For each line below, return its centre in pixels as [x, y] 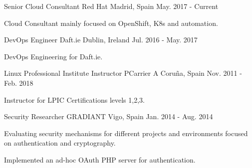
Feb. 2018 [19, 83]
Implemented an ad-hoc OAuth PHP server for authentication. [100, 159]
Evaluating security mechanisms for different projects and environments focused [126, 133]
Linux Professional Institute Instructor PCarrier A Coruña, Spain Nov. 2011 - [123, 73]
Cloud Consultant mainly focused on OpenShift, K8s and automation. [111, 23]
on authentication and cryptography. [60, 143]
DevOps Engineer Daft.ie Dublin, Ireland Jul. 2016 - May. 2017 [101, 40]
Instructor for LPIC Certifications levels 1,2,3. [74, 99]
